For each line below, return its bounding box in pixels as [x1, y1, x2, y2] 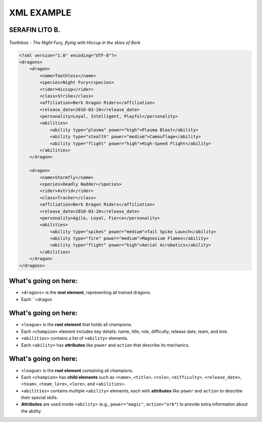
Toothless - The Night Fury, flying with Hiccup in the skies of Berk [9, 39, 141, 46]
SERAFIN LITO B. [9, 26, 61, 34]
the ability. [21, 408, 42, 414]
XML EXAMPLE [9, 7, 71, 18]
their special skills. [21, 395, 58, 401]
